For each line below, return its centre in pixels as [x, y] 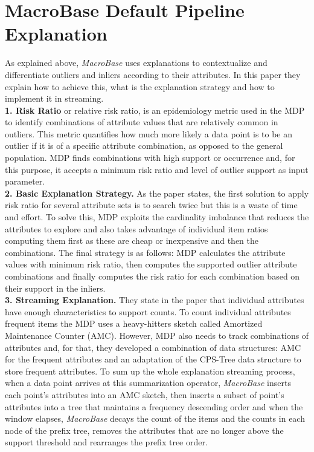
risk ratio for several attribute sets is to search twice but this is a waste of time [151, 205]
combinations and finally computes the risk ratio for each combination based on [152, 276]
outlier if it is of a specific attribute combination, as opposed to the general [144, 146]
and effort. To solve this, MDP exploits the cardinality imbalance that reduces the [157, 217]
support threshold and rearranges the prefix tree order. [106, 442]
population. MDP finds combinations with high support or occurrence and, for [150, 158]
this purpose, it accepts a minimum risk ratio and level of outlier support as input [157, 169]
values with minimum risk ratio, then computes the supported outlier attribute [151, 264]
